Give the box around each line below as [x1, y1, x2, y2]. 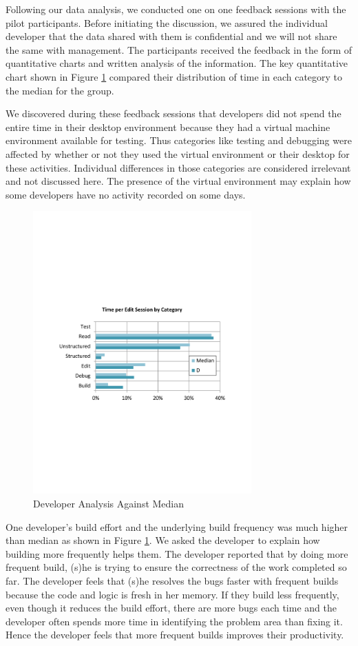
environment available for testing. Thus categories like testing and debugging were [6, 133, 352, 148]
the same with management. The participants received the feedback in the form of [6, 42, 352, 57]
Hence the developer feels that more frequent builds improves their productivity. [6, 627, 344, 642]
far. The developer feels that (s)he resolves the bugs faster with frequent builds [6, 573, 339, 587]
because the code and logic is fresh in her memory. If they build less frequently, [6, 587, 339, 601]
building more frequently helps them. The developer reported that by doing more [6, 546, 348, 561]
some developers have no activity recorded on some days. [6, 187, 246, 201]
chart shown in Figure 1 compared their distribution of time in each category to [6, 69, 343, 83]
